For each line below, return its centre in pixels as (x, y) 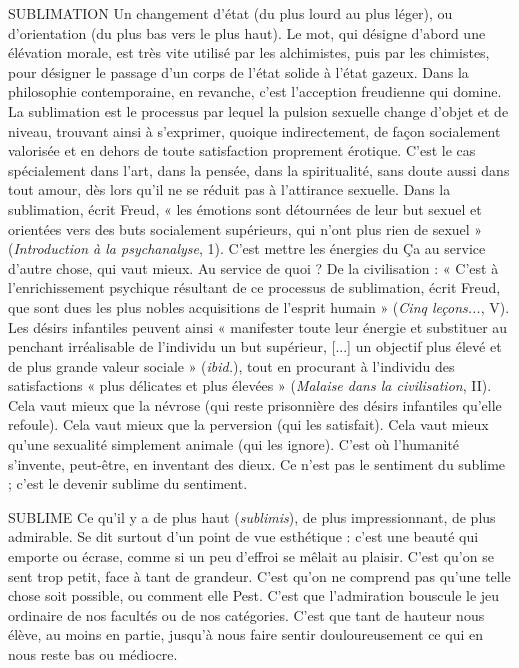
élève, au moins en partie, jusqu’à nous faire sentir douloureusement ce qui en (245, 634)
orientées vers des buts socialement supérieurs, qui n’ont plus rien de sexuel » (245, 228)
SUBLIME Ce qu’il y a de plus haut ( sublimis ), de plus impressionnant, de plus (252, 516)
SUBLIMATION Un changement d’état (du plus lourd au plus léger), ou (230, 13)
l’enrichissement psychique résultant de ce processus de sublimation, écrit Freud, (254, 287)
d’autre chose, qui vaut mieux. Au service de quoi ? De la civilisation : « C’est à (253, 267)
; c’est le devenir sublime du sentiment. (128, 483)
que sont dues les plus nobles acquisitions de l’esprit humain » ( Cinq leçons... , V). (259, 306)
